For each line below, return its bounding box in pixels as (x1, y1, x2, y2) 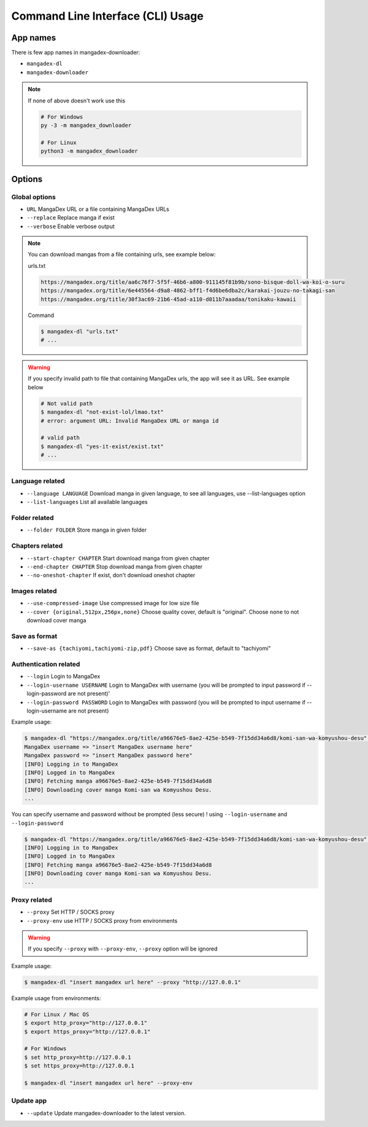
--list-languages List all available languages (26, 499, 148, 506)
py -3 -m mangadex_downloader (40, 122, 132, 129)
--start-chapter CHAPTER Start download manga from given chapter (26, 554, 210, 562)
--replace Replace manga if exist (26, 214, 115, 221)
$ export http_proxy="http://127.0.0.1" (24, 1020, 147, 1026)
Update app (11, 1096, 47, 1105)
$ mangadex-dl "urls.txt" (40, 328, 119, 335)
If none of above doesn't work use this (28, 97, 126, 104)
